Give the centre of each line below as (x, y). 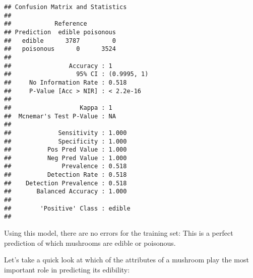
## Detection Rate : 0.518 (66, 175)
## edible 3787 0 (60, 41)
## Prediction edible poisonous (60, 32)
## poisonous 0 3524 (60, 49)
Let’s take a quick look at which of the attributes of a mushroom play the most (126, 260)
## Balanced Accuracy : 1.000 (66, 192)
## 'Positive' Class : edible (67, 208)
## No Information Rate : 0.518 (66, 82)
